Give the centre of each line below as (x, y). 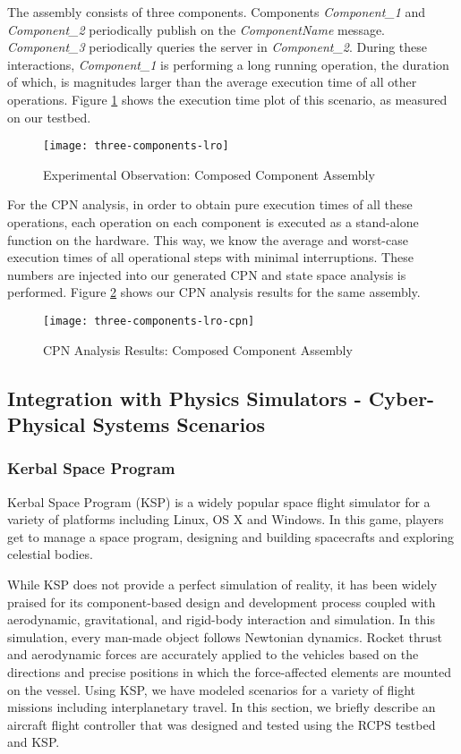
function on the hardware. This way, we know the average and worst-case (208, 239)
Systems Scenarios (179, 424)
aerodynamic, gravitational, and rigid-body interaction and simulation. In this (221, 619)
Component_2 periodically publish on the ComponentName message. (196, 29)
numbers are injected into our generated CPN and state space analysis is (207, 274)
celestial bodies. (50, 554)
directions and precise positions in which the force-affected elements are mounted (229, 671)
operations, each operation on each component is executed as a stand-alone (213, 222)
